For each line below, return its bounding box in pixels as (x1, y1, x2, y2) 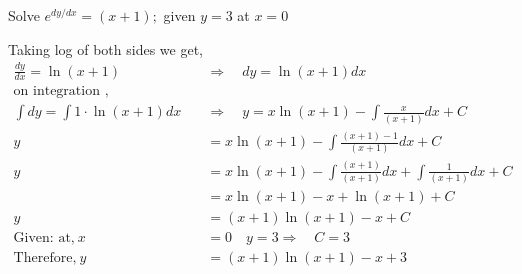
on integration (13, 84, 100, 99)
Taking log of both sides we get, (8, 38, 203, 59)
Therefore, (13, 251, 77, 266)
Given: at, (13, 231, 75, 246)
